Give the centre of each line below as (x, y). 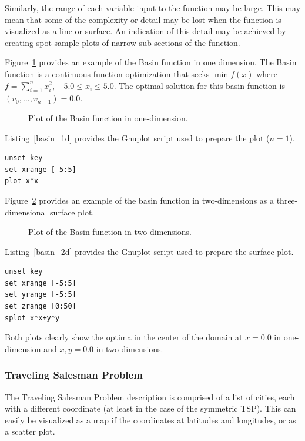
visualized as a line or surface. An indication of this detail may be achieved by (145, 31)
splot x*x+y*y (32, 318)
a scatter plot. (30, 431)
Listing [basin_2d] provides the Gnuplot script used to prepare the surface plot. (149, 251)
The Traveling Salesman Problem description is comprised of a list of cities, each (150, 397)
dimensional (26, 212)
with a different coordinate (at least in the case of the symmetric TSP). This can (150, 408)
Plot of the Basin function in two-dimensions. (110, 232)
